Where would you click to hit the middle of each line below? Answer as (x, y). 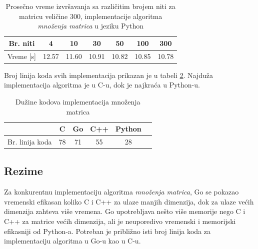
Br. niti (22, 43)
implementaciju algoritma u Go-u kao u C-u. (72, 241)
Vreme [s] (22, 56)
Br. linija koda (30, 141)
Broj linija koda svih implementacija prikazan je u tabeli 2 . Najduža (109, 75)
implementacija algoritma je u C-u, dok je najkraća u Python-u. (102, 85)
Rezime (23, 171)
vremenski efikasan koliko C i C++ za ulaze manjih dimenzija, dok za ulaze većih (129, 201)
